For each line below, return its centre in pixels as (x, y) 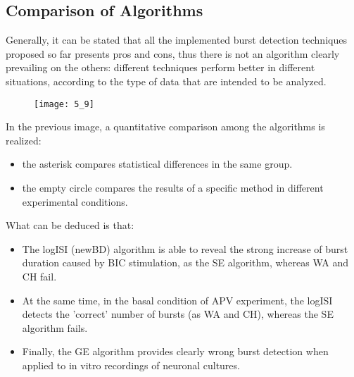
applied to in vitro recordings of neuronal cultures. (131, 365)
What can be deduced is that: (70, 225)
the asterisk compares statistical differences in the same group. (157, 164)
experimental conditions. (75, 201)
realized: (24, 140)
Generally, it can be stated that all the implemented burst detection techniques (176, 40)
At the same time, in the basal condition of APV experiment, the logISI (177, 300)
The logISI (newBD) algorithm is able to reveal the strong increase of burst (185, 248)
